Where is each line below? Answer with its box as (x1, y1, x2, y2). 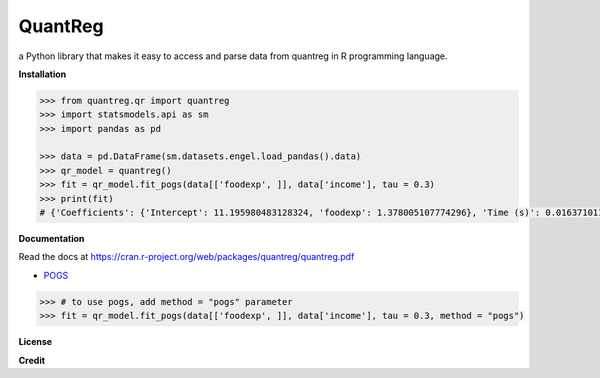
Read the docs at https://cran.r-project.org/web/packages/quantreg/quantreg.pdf (18, 251, 355, 263)
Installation (18, 68, 67, 80)
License (18, 336, 53, 348)
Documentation (18, 233, 85, 245)
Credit (18, 354, 45, 366)
